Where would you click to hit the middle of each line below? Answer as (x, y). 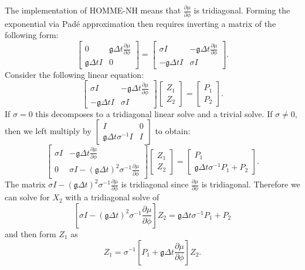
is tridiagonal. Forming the (242, 10)
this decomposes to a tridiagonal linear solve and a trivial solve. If (154, 113)
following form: (32, 35)
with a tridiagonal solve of (112, 197)
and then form (30, 233)
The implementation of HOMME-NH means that (93, 10)
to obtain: (173, 131)
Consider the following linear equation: (74, 74)
